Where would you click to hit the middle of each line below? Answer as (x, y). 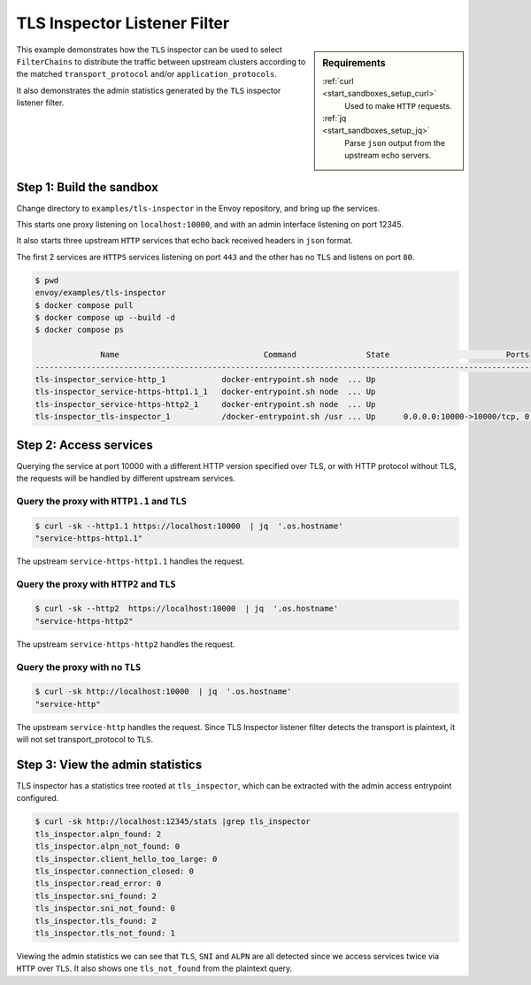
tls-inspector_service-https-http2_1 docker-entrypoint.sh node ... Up (205, 404)
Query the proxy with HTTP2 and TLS (96, 584)
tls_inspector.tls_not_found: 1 (105, 933)
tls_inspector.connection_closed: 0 (115, 871)
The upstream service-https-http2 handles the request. (126, 644)
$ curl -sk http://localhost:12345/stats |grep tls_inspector (173, 822)
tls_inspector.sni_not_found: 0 (105, 908)
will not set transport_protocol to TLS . (85, 740)
